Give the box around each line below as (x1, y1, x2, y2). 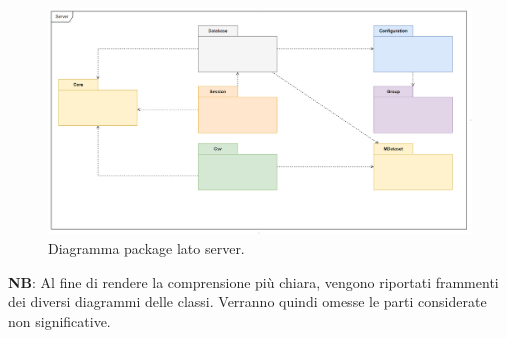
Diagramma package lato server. (48, 238, 245, 259)
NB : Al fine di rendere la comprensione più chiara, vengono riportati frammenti (8, 271, 499, 292)
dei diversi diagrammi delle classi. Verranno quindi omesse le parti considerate (8, 291, 487, 312)
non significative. (8, 310, 111, 331)
